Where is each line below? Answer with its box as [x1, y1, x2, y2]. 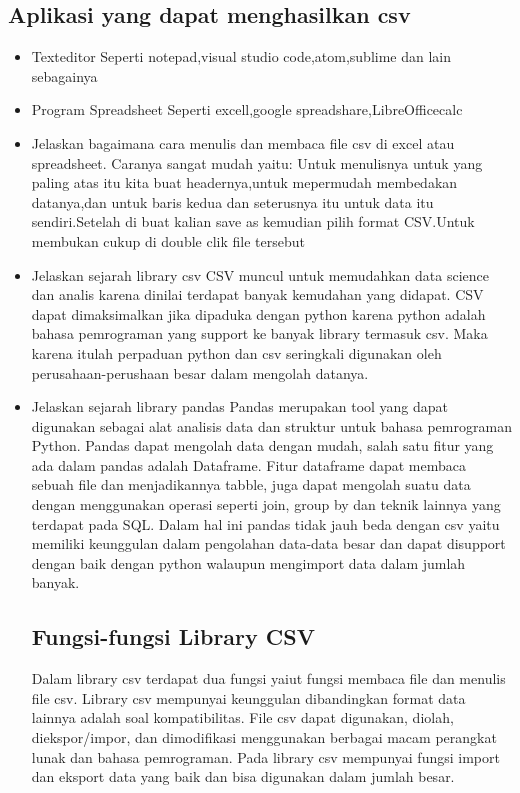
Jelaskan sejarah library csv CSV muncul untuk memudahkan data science [31, 264, 489, 285]
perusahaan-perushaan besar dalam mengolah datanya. [31, 362, 369, 383]
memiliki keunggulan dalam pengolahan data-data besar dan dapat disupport [31, 533, 506, 554]
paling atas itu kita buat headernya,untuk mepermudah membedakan [31, 172, 458, 193]
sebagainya [31, 65, 98, 86]
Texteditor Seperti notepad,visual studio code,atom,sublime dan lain [31, 46, 451, 67]
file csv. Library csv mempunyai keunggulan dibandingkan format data [31, 687, 466, 708]
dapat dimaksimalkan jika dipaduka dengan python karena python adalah [31, 303, 486, 324]
